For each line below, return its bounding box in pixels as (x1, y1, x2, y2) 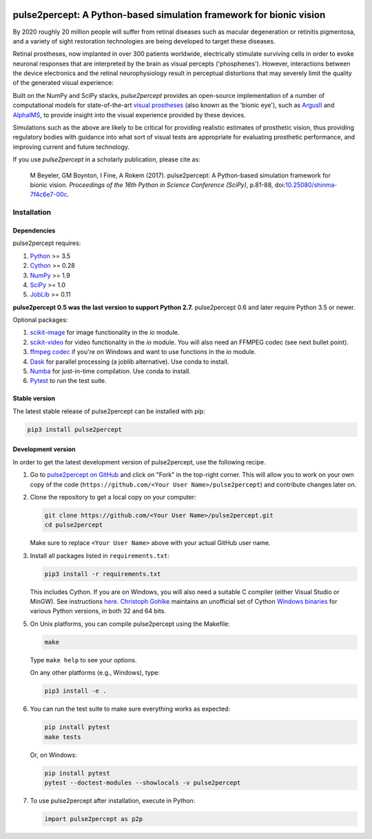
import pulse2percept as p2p (44, 815, 143, 822)
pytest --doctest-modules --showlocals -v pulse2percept (44, 778, 241, 787)
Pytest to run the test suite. (30, 377, 107, 385)
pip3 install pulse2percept (27, 425, 122, 433)
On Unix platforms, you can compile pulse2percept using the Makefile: (30, 620, 230, 628)
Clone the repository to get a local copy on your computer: (30, 493, 196, 501)
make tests (44, 733, 81, 741)
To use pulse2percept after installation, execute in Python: (30, 796, 196, 805)
